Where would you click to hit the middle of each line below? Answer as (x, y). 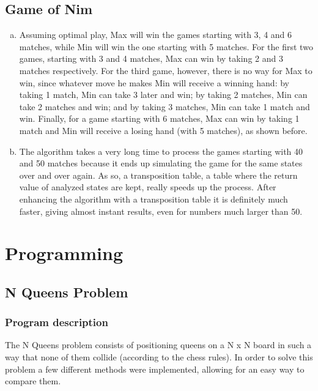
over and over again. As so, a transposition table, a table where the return (158, 175)
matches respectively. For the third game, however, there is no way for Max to (166, 70)
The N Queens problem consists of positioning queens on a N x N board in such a (158, 345)
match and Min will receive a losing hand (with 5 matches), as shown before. (163, 130)
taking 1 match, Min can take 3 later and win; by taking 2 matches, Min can (163, 95)
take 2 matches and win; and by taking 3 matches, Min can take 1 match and (165, 106)
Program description (57, 322)
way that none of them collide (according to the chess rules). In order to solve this (159, 357)
